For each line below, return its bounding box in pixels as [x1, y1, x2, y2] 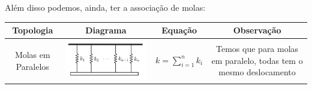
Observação [233, 24, 281, 36]
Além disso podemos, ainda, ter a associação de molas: [5, 1, 206, 13]
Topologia [12, 24, 53, 36]
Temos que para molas [216, 42, 299, 55]
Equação [161, 24, 197, 36]
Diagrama [85, 24, 127, 36]
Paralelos [16, 60, 49, 72]
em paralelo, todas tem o [211, 54, 303, 66]
